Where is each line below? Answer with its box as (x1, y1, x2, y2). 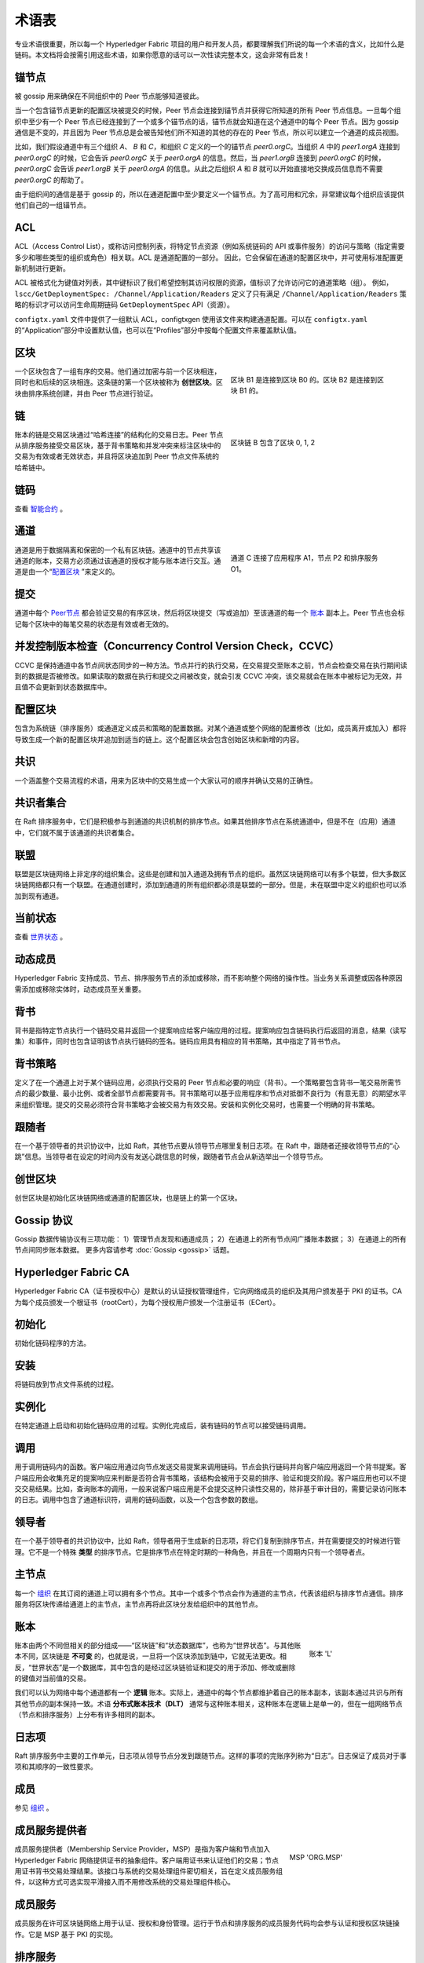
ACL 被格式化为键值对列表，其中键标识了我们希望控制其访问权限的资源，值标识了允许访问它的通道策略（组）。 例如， (14, 278, 393, 287)
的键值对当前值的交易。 (14, 1673, 90, 1683)
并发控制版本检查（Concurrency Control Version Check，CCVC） (14, 640, 340, 653)
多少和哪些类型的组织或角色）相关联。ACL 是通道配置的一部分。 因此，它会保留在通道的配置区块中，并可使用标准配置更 (14, 252, 404, 262)
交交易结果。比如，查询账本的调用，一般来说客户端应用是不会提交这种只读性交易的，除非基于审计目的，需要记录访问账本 (14, 1484, 407, 1493)
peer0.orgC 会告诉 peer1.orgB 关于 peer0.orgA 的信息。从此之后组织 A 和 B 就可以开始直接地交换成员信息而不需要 (14, 164, 384, 174)
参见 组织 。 (14, 1803, 53, 1813)
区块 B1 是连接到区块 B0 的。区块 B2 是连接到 (230, 375, 378, 384)
